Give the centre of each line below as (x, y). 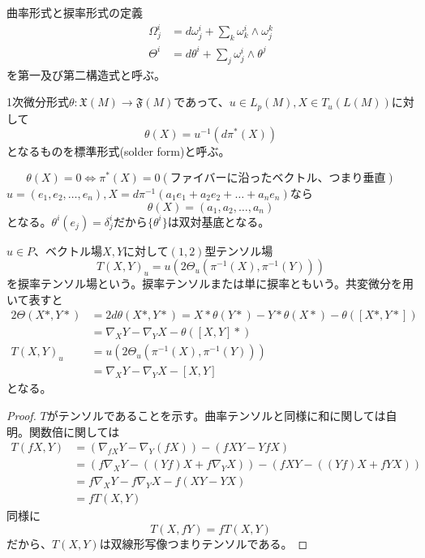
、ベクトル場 (69, 250)
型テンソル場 (239, 250)
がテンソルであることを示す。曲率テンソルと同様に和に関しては (216, 416)
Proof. (21, 416)
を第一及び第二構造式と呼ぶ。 (86, 74)
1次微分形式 (38, 102)
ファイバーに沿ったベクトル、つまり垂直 (278, 178)
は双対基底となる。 (219, 221)
